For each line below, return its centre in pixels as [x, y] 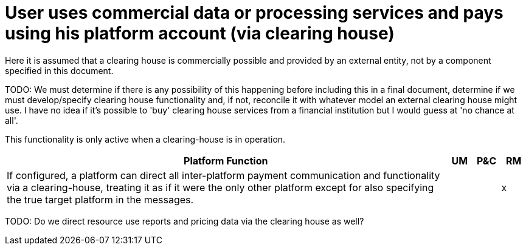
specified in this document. [59, 70]
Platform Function [226, 160]
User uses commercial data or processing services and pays [254, 13]
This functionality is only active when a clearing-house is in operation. [145, 139]
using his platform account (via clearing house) [200, 33]
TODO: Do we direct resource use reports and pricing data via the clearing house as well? [185, 221]
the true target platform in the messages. [100, 199]
